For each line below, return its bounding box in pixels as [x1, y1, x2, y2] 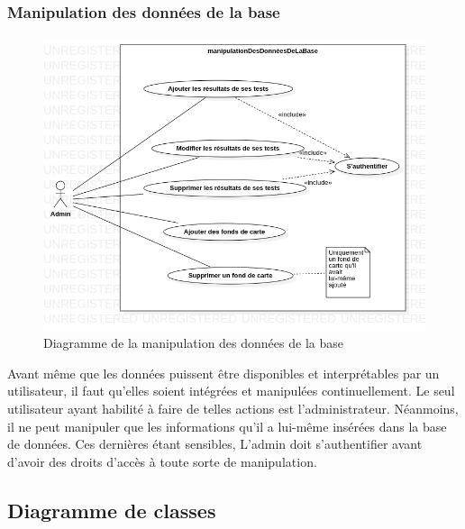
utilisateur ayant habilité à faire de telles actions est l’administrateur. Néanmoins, [7, 399, 459, 418]
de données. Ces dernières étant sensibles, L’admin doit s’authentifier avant [7, 434, 423, 453]
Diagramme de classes [7, 496, 216, 524]
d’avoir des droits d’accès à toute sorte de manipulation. [7, 451, 317, 470]
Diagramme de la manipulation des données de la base [43, 333, 343, 352]
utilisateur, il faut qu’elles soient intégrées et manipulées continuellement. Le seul [7, 381, 455, 400]
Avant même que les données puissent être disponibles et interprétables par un [7, 363, 440, 382]
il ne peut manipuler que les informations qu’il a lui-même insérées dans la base [7, 416, 447, 435]
